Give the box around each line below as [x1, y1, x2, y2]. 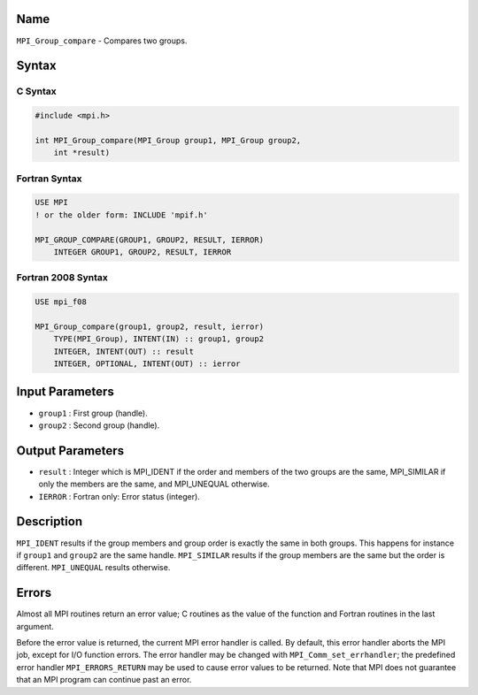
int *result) [53, 148, 111, 158]
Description [16, 514, 83, 530]
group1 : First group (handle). [38, 408, 148, 418]
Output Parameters [16, 443, 124, 458]
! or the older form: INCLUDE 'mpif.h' [35, 210, 208, 220]
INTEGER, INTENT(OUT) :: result [53, 346, 195, 356]
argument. [16, 621, 55, 631]
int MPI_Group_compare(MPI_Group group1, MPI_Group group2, [35, 135, 302, 145]
